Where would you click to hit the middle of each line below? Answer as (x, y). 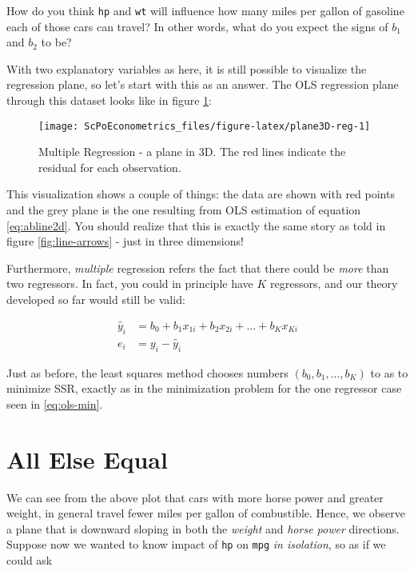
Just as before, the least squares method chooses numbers (147, 372)
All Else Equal (87, 459)
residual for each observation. (110, 167)
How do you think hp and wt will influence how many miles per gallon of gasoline (205, 10)
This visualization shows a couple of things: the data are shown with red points (201, 194)
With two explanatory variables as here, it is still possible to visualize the (187, 68)
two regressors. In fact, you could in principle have (130, 284)
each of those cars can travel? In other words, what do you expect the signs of (197, 26)
